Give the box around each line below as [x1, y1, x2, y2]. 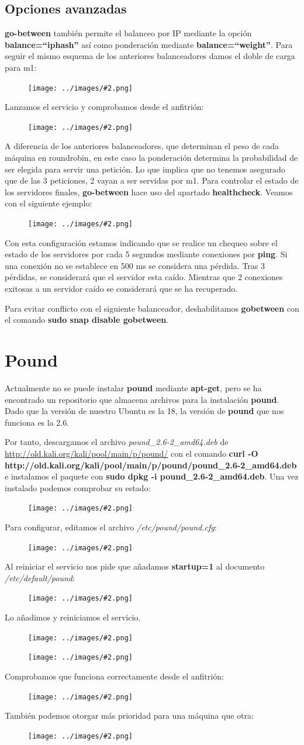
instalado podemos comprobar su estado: [5, 481, 151, 494]
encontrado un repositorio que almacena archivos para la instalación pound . [5, 393, 279, 405]
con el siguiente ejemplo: [5, 197, 92, 209]
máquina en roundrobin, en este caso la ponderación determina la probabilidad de [5, 151, 298, 164]
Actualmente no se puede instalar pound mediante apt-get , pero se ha [5, 381, 262, 394]
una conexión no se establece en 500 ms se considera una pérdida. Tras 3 [5, 259, 265, 271]
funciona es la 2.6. [5, 416, 70, 428]
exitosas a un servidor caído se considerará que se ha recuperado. [5, 282, 238, 295]
